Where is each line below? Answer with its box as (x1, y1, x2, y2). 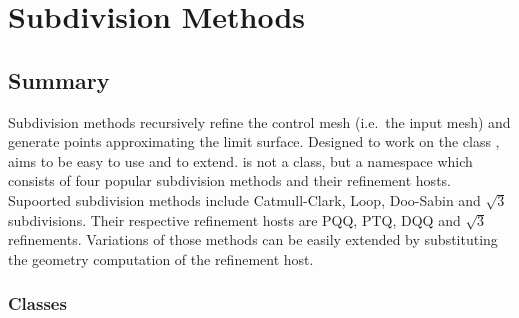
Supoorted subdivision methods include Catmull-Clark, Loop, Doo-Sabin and (8, 189, 481, 210)
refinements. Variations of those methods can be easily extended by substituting (8, 229, 498, 250)
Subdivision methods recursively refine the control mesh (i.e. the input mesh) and (8, 111, 511, 132)
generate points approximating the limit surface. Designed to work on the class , (8, 131, 500, 152)
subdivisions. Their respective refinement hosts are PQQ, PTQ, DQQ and (8, 209, 461, 230)
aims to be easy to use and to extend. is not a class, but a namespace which (8, 150, 473, 171)
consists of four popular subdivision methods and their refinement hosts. (8, 170, 451, 191)
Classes (8, 291, 67, 316)
